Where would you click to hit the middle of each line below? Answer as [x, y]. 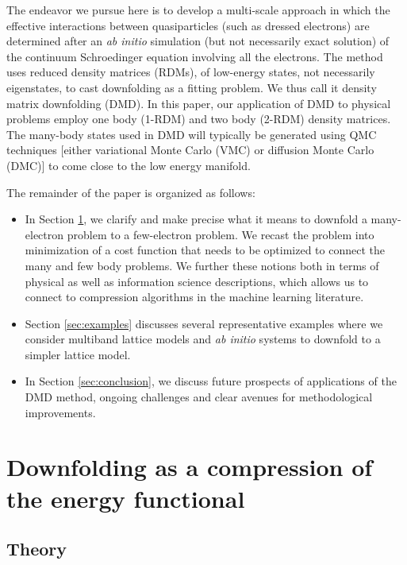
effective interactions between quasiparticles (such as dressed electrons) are [188, 25]
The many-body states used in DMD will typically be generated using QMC [192, 134]
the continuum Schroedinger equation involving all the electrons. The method [195, 56]
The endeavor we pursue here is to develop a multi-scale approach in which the [198, 10]
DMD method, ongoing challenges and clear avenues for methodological [199, 397]
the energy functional [126, 498]
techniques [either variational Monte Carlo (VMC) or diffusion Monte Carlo [190, 150]
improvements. [60, 412]
